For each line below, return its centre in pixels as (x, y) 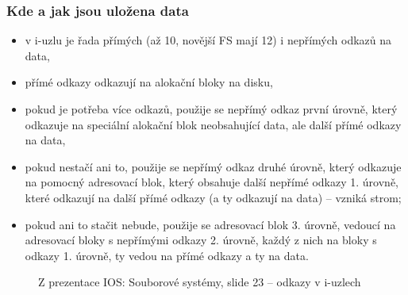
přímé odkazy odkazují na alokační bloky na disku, (149, 82)
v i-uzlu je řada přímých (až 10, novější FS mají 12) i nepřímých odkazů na (208, 40)
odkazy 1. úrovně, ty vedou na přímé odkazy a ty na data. (167, 255)
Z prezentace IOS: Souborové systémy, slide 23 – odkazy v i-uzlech (200, 282)
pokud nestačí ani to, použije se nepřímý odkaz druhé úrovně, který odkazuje (213, 166)
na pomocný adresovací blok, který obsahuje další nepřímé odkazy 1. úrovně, (212, 182)
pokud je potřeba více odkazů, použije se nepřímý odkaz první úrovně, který (211, 109)
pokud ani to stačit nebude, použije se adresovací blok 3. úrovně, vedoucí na (210, 224)
